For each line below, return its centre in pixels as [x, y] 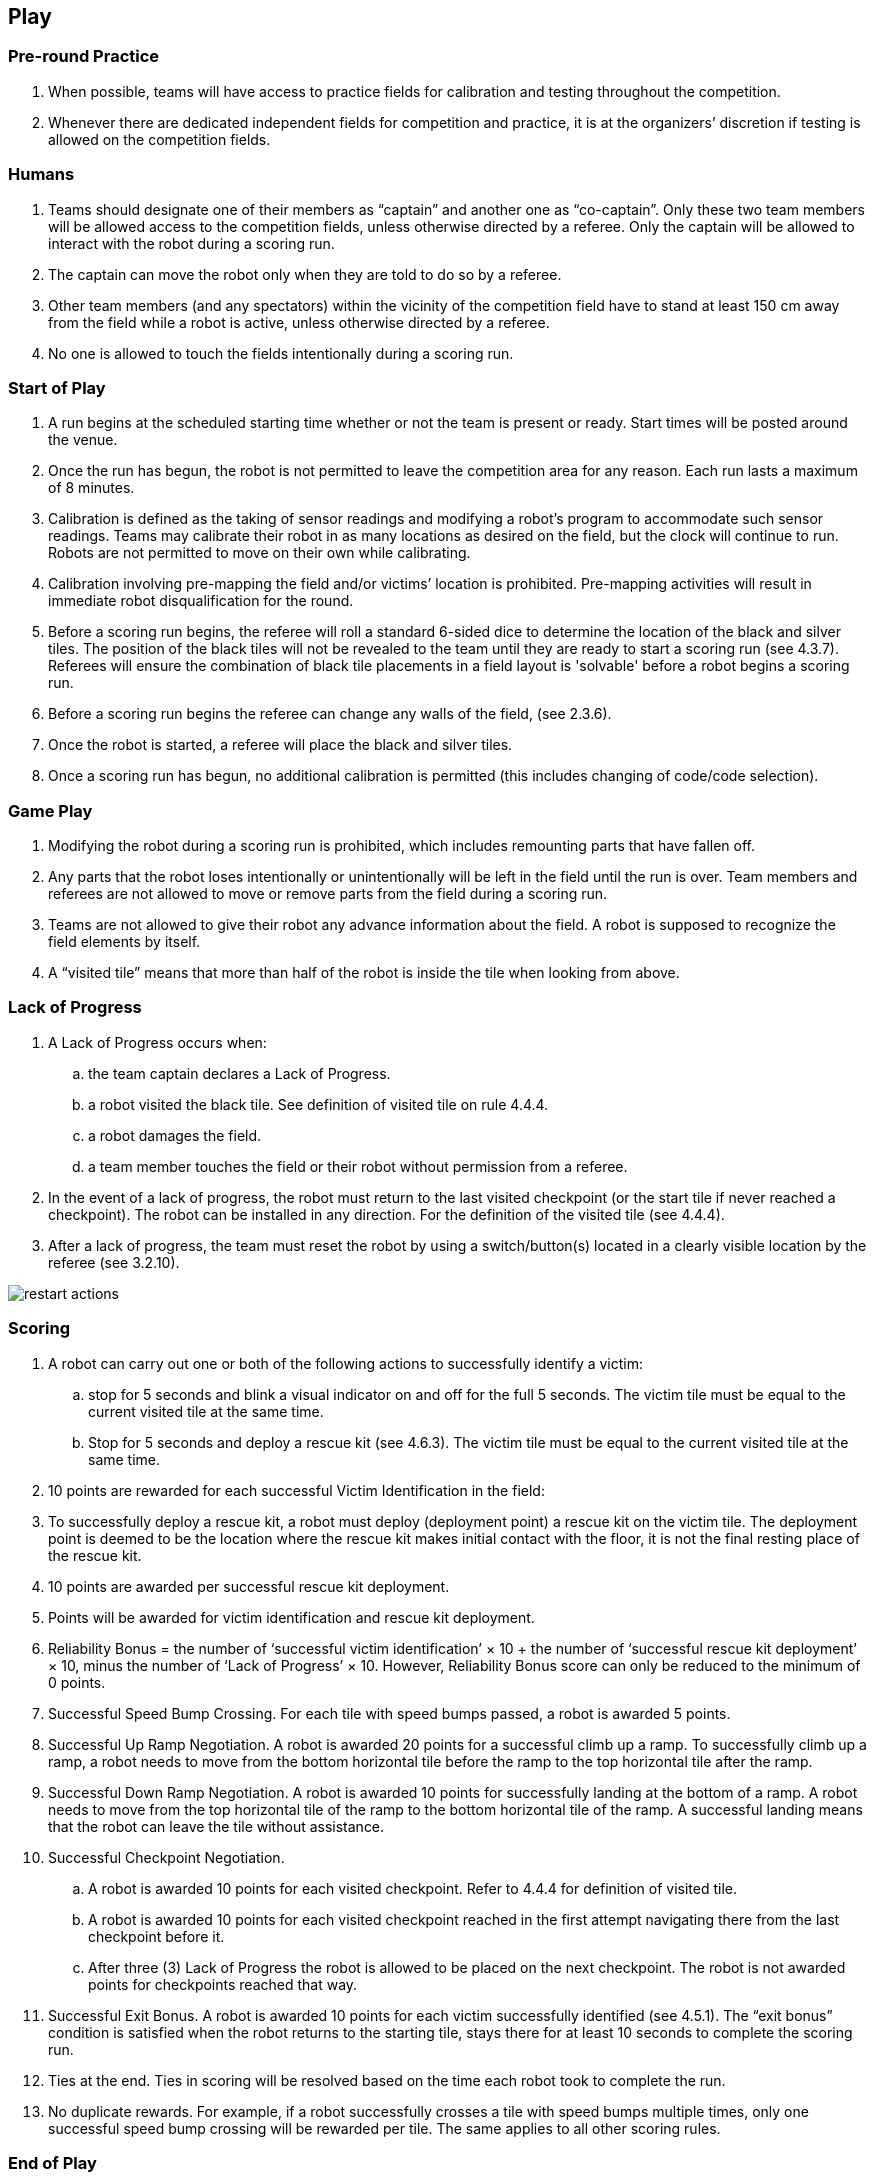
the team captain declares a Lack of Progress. [239, 1073]
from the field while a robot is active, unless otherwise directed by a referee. [299, 322]
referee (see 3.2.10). [114, 1262]
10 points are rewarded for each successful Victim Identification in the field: [296, 1490]
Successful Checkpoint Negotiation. [166, 1857]
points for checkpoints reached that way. [223, 1984]
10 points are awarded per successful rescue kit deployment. [249, 1586]
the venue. [83, 440]
